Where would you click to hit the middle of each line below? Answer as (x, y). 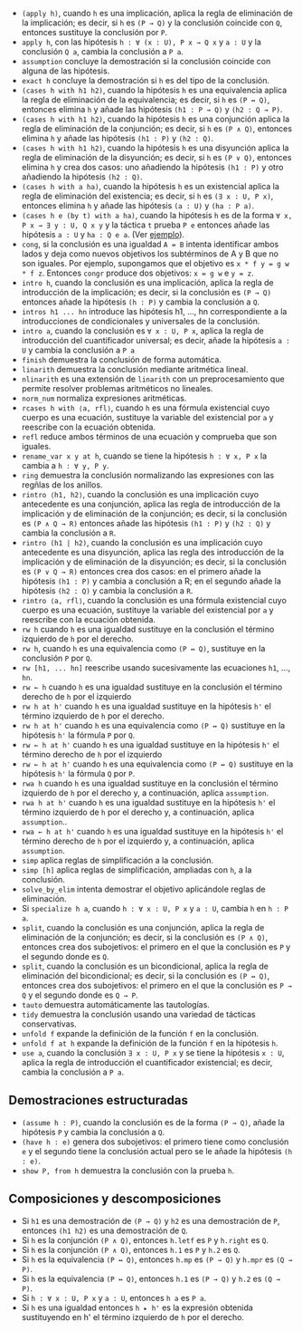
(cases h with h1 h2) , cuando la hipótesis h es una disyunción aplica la (155, 148)
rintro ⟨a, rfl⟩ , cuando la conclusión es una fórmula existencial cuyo (154, 600)
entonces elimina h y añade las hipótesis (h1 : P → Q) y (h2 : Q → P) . (152, 109)
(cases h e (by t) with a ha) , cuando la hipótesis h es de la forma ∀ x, (157, 215)
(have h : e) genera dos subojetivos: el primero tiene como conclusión (155, 1142)
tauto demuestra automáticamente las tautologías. (115, 1004)
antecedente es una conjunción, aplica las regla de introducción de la (151, 504)
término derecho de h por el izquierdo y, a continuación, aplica (138, 841)
